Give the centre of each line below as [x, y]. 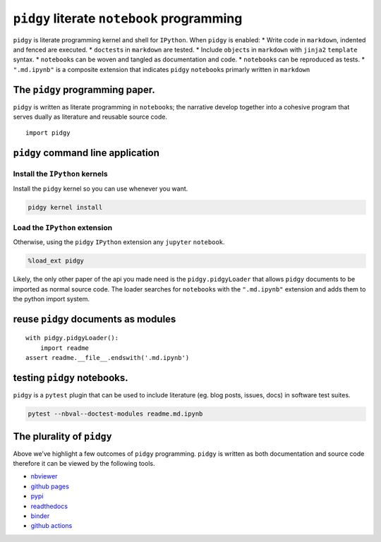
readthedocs [49, 506]
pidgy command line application [86, 153]
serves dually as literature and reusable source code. [90, 117]
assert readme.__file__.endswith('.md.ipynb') [108, 358]
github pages [50, 486]
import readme [65, 348]
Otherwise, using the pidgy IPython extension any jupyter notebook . [119, 242]
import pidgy [48, 133]
